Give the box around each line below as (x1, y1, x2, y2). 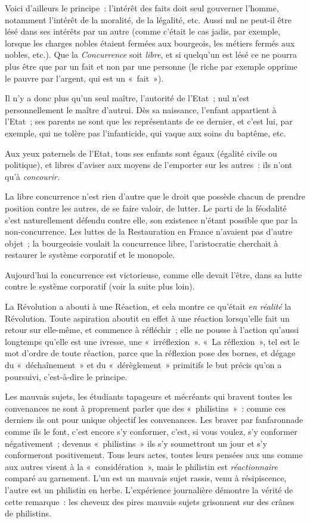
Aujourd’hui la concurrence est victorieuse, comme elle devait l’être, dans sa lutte (5, 268, 302, 281)
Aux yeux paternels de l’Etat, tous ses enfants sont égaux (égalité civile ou (5, 147, 277, 159)
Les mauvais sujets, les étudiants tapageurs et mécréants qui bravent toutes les (5, 390, 293, 403)
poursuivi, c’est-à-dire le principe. (5, 370, 128, 382)
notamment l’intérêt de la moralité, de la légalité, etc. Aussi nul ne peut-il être (5, 13, 292, 26)
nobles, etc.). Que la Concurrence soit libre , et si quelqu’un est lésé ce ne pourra (5, 48, 297, 61)
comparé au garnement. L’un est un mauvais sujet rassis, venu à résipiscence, (5, 472, 287, 484)
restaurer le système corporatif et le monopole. (5, 248, 175, 261)
